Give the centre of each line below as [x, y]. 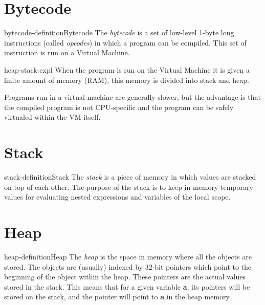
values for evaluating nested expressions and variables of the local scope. [117, 197]
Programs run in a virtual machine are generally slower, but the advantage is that [132, 97]
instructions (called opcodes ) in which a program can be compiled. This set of [125, 42]
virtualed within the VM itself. [52, 117]
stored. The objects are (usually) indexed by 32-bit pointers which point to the [128, 266]
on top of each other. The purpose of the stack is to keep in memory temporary [129, 187]
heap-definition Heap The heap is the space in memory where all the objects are [128, 256]
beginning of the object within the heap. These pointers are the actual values [125, 277]
